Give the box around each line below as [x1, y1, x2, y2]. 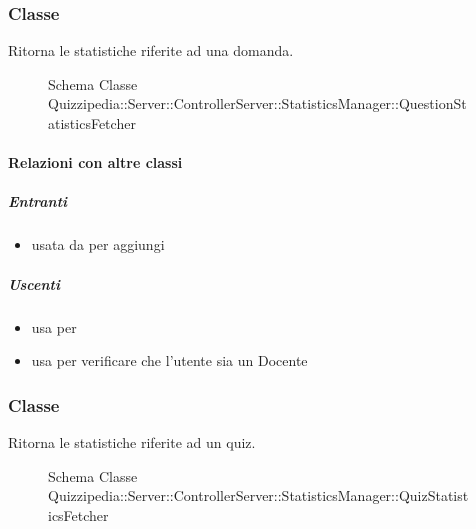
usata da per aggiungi [31, 234, 165, 255]
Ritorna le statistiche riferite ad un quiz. [8, 431, 256, 452]
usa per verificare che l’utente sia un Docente [31, 350, 308, 371]
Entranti [8, 191, 68, 212]
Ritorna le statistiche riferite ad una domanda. [8, 40, 294, 61]
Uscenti [8, 273, 60, 294]
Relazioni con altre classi [8, 152, 183, 173]
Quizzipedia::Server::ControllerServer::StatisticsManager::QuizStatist [48, 485, 469, 506]
